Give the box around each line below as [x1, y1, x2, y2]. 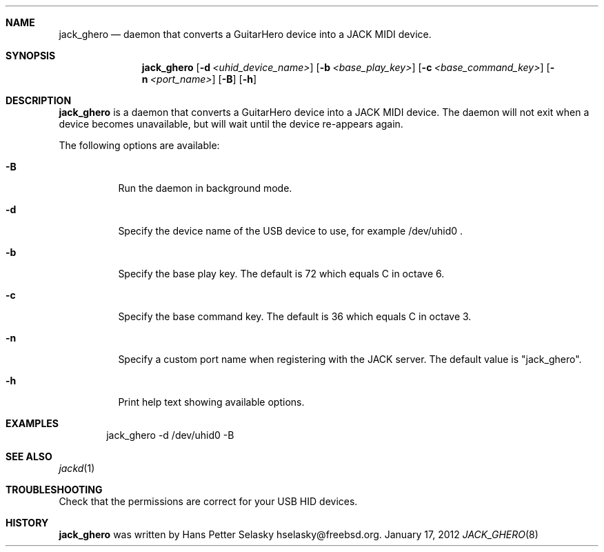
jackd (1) [59, 462, 95, 474]
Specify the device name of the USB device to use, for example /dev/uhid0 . [118, 225, 463, 237]
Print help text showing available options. [118, 396, 305, 408]
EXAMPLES [6, 417, 59, 429]
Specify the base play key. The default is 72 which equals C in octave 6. [118, 268, 445, 279]
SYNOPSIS [6, 50, 56, 61]
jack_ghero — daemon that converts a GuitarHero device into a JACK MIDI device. [59, 28, 432, 40]
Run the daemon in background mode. [118, 182, 292, 194]
